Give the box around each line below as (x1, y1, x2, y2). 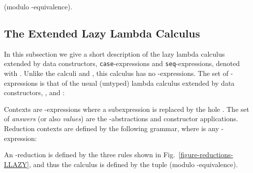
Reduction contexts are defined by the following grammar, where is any (4, 123, 219, 134)
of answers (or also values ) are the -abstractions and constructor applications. (4, 113, 238, 124)
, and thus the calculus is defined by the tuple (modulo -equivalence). (29, 159, 238, 169)
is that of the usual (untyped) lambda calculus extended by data (39, 77, 235, 88)
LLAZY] (4, 159, 29, 169)
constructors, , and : (4, 87, 65, 98)
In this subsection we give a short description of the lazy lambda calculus (4, 48, 225, 59)
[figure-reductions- (178, 149, 233, 160)
